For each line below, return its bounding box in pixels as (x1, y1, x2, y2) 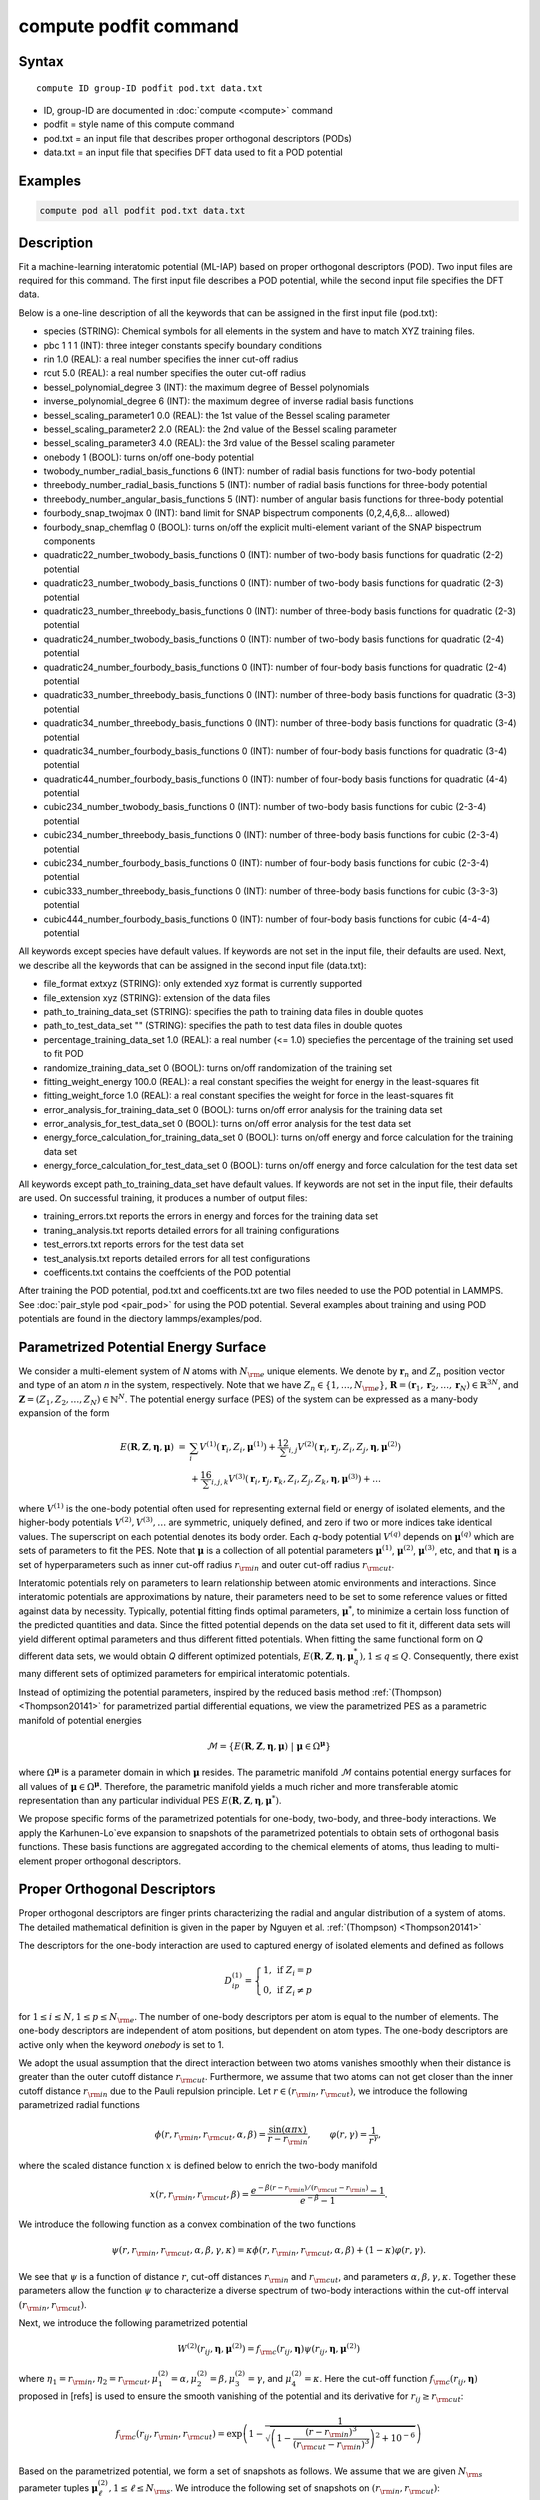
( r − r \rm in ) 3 (305, 2425, 357, 2440)
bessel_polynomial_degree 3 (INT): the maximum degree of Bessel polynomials (43, 381, 370, 393)
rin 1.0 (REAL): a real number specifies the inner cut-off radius (43, 353, 299, 365)
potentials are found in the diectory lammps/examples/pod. (18, 1313, 262, 1325)
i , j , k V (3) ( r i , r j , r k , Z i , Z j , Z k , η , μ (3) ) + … (211, 1472, 382, 1487)
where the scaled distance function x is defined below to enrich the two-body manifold (18, 2159, 378, 2171)
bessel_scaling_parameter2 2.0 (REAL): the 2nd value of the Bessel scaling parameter (43, 423, 397, 435)
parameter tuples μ (18, 2481, 99, 2494)
